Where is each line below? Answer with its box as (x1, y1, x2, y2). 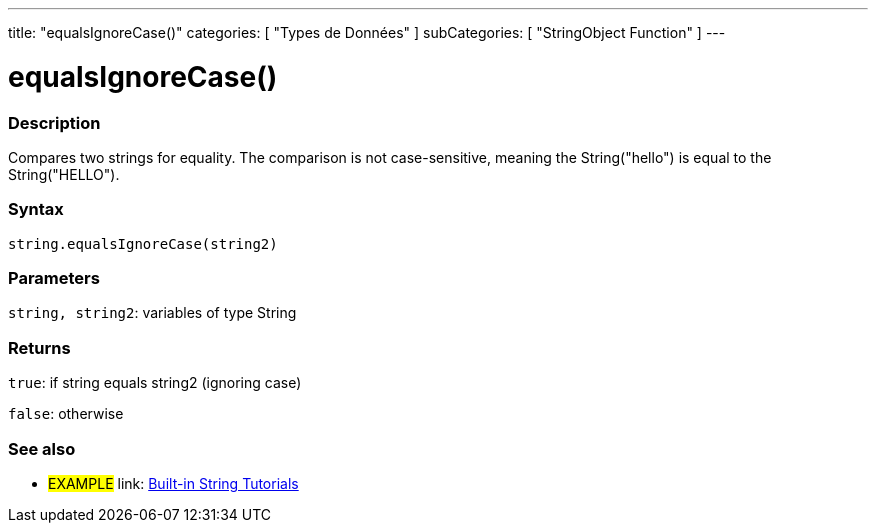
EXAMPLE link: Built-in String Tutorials (48, 474, 299, 492)
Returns (8, 337, 71, 358)
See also (8, 438, 76, 459)
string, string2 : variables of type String (8, 304, 297, 322)
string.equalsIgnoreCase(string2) (8, 235, 278, 252)
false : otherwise (8, 405, 124, 423)
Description (8, 112, 101, 133)
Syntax (8, 199, 64, 220)
